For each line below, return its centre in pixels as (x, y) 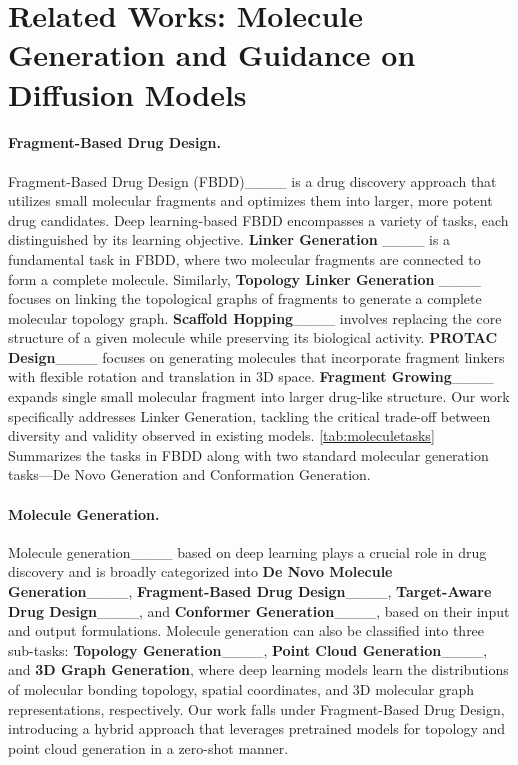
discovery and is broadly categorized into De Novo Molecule (200, 571)
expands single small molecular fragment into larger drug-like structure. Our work (259, 396)
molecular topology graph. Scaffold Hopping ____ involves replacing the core (255, 317)
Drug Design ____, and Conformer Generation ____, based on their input (259, 610)
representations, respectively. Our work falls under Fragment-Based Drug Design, (256, 708)
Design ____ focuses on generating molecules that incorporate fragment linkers (256, 356)
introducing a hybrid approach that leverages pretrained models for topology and (257, 728)
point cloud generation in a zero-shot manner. (148, 747)
